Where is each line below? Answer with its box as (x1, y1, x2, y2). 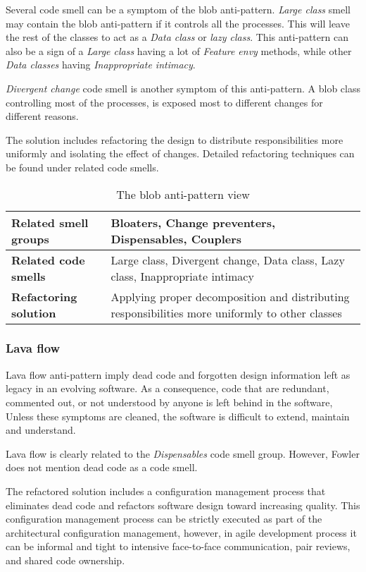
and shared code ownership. (6, 552, 125, 567)
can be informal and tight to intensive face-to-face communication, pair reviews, (6, 539, 351, 554)
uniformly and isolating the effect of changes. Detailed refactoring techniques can (6, 146, 355, 161)
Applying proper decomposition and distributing (111, 288, 350, 305)
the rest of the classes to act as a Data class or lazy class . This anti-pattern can (6, 30, 348, 44)
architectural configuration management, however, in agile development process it (6, 525, 357, 540)
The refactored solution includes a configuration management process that (6, 483, 326, 498)
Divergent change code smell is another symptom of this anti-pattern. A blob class (6, 80, 360, 95)
